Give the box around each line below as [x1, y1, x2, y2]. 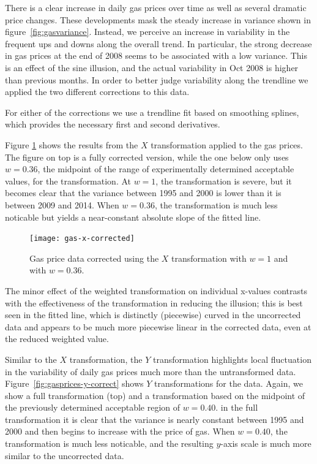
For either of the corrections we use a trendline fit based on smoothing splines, [5, 105, 299, 118]
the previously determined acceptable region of [5, 401, 181, 414]
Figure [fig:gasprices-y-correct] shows [5, 377, 144, 390]
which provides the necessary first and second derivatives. [5, 118, 220, 131]
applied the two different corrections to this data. [5, 85, 190, 98]
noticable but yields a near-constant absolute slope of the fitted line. [5, 210, 261, 223]
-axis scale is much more [220, 437, 311, 450]
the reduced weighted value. [5, 332, 109, 345]
